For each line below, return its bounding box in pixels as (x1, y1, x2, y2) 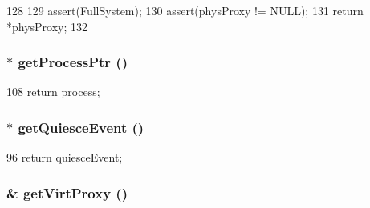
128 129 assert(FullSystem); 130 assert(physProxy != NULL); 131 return (6, 2, 364, 18)
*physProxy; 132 (6, 18, 88, 34)
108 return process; (6, 83, 100, 100)
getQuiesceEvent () (18, 117, 144, 137)
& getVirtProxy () (6, 182, 128, 202)
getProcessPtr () (18, 52, 128, 72)
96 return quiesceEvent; (6, 149, 123, 166)
